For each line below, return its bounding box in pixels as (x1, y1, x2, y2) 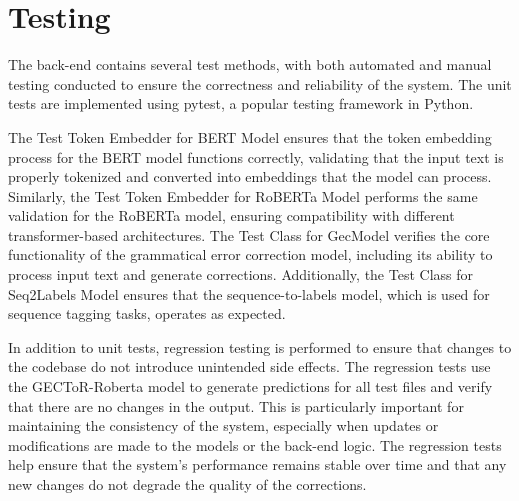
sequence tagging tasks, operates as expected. (8, 303, 286, 324)
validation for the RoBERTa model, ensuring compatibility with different (8, 205, 455, 226)
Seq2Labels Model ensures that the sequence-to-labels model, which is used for (8, 283, 490, 304)
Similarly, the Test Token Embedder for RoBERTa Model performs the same (8, 185, 478, 206)
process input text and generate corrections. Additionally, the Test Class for (8, 264, 473, 285)
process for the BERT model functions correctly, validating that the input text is (8, 146, 504, 167)
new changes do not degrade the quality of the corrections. (8, 474, 367, 494)
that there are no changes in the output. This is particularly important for (8, 395, 464, 416)
